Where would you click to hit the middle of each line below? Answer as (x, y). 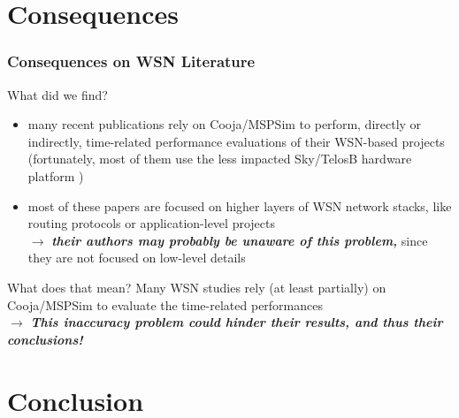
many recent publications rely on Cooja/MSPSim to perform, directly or (225, 124)
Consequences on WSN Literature (131, 61)
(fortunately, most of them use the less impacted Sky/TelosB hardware (220, 159)
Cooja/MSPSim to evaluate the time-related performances (165, 304)
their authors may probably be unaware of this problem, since (240, 240)
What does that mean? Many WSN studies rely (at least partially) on (197, 287)
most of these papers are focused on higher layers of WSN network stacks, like (240, 205)
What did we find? (57, 94)
